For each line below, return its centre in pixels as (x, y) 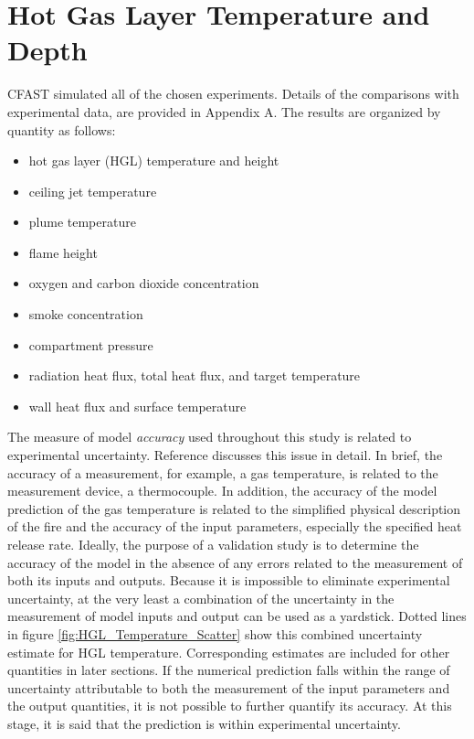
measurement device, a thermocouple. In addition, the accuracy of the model (222, 491)
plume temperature (82, 222)
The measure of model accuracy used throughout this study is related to (210, 437)
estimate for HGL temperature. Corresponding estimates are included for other (229, 652)
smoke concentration (86, 314)
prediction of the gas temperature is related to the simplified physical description (234, 508)
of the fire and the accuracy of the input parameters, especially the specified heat (235, 526)
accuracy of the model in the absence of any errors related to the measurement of (235, 562)
